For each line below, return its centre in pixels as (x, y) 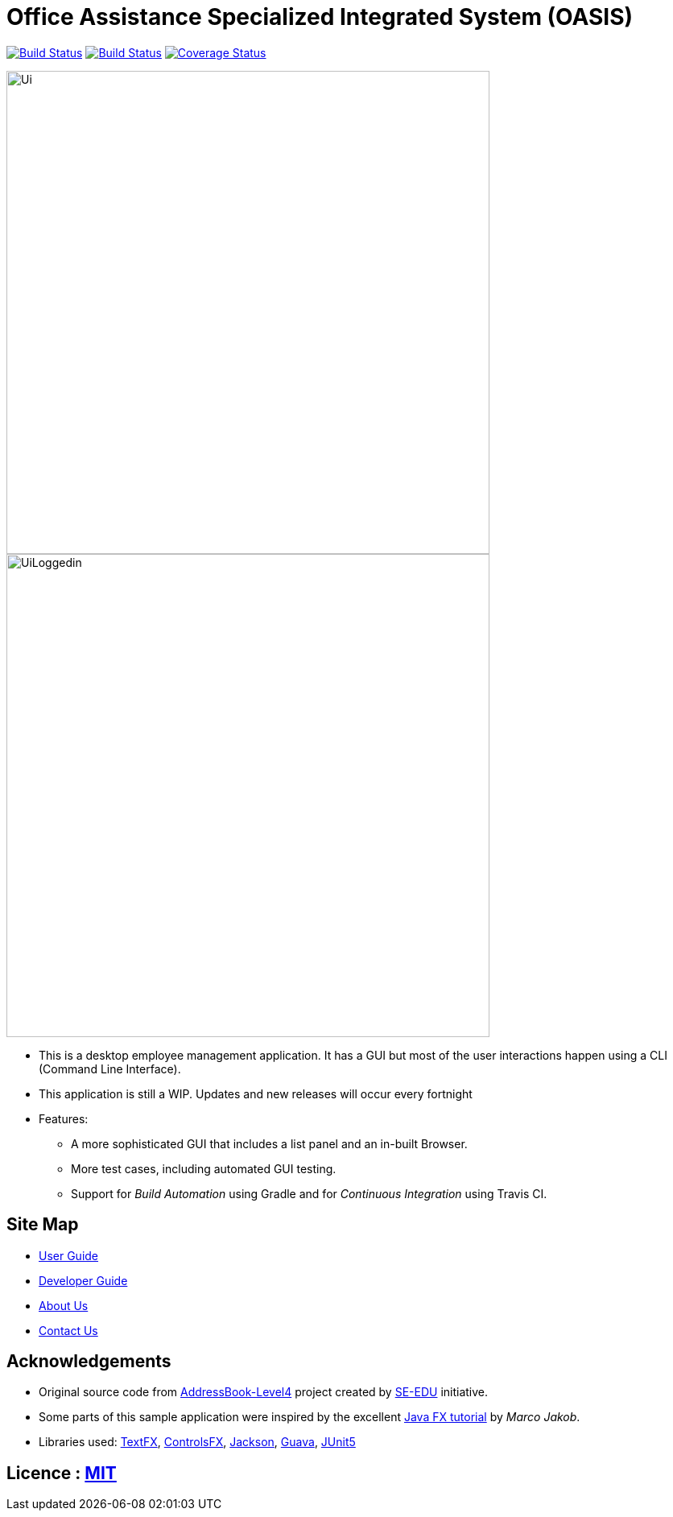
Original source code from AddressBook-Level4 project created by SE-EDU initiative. (264, 1392)
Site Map (43, 1225)
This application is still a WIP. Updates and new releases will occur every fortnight (256, 1093)
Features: (64, 1118)
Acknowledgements (89, 1362)
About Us (64, 1305)
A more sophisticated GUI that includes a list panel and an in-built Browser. (269, 1143)
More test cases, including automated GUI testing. (204, 1168)
